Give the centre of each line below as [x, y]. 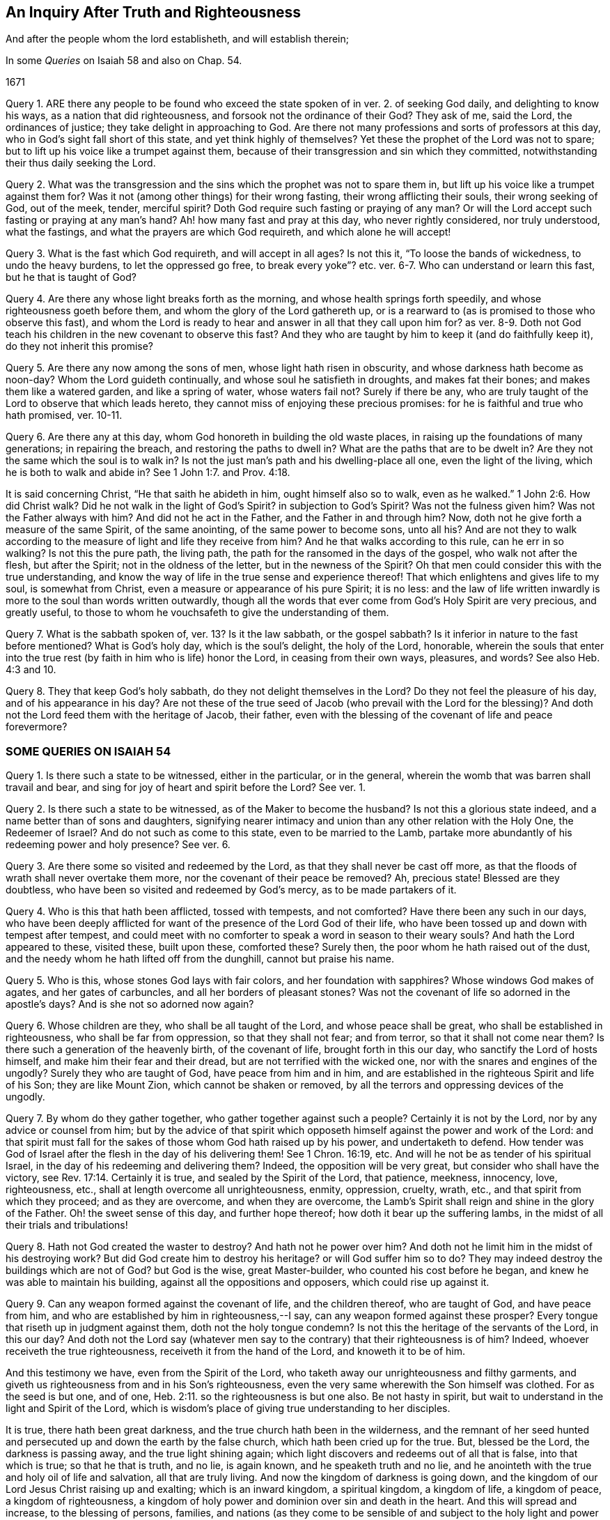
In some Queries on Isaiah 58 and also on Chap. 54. [124, 61]
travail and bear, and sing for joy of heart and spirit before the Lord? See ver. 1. [186, 788]
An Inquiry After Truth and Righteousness [154, 12]
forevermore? [37, 727]
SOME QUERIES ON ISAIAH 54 [88, 751]
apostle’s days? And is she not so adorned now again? [130, 1004]
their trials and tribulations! [67, 1225]
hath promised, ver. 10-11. [64, 415]
